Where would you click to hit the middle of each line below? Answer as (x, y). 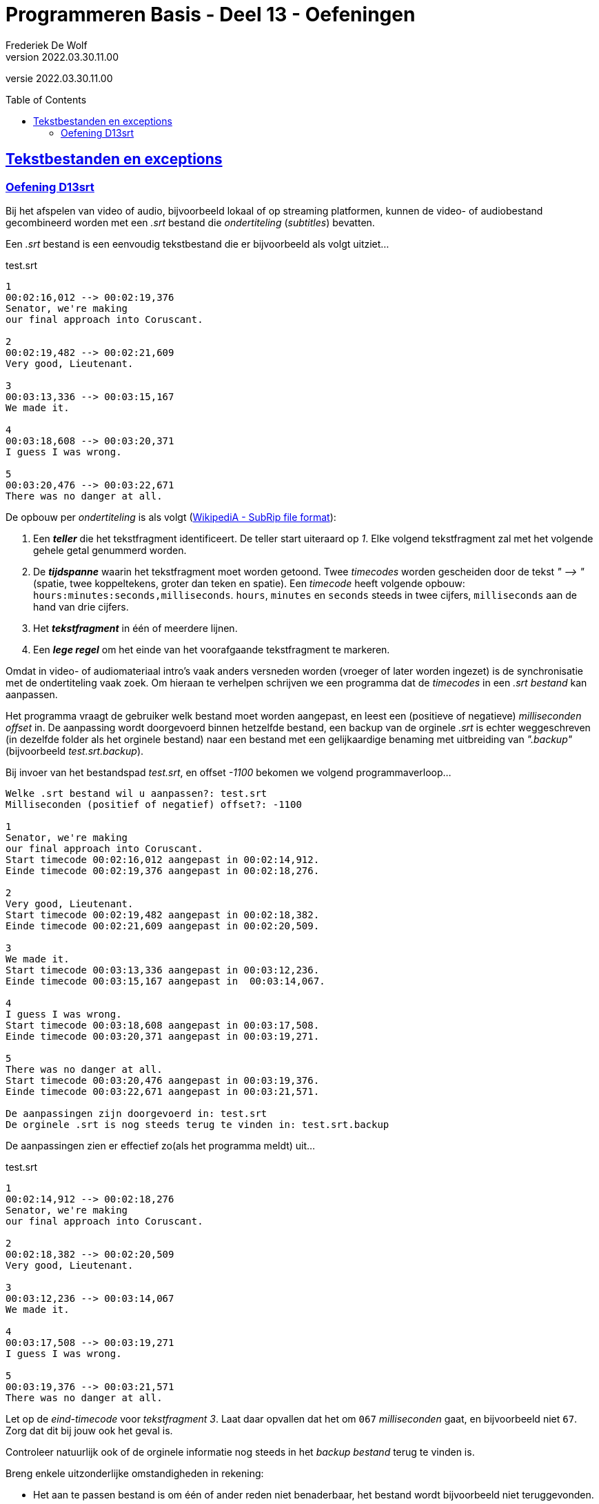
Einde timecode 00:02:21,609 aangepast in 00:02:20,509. (163, 926)
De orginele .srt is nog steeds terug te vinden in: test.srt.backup (197, 1124)
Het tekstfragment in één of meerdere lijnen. (135, 628)
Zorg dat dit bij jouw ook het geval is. (89, 1430)
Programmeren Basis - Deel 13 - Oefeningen (211, 14)
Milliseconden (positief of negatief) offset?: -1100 (154, 804)
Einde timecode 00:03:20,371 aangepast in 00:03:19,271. (163, 1036)
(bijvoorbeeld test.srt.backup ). (75, 751)
